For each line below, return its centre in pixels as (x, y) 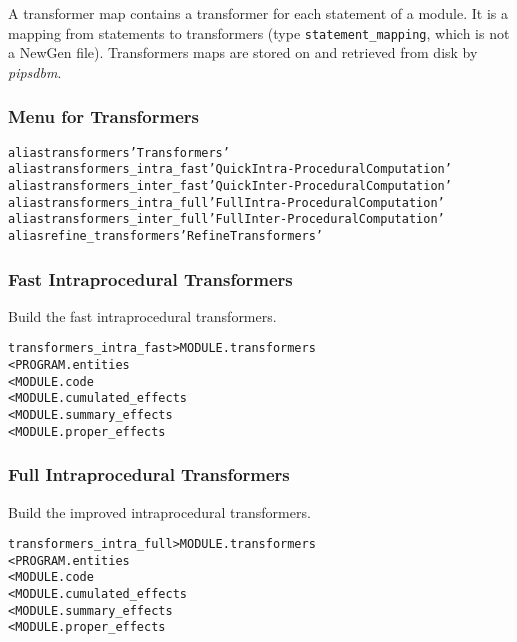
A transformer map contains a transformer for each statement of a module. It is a (258, 13)
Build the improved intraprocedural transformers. (159, 511)
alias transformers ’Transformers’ (119, 152)
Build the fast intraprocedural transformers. (142, 315)
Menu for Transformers (103, 116)
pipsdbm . (35, 71)
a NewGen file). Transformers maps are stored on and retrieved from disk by (243, 52)
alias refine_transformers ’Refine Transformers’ (166, 235)
